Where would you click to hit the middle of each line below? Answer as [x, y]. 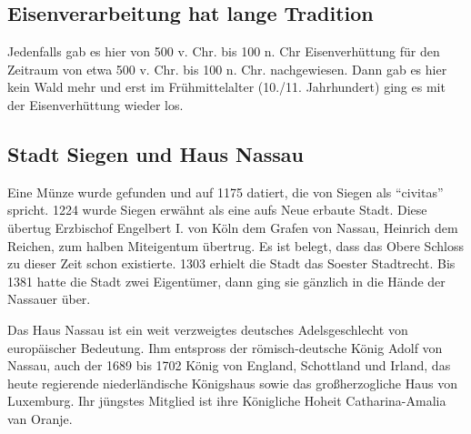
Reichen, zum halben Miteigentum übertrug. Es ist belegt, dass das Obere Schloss [235, 245]
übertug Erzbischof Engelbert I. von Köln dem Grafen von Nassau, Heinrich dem [233, 227]
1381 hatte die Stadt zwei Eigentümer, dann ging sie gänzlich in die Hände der [226, 281]
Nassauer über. [49, 299]
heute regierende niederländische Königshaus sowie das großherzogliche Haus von [232, 383]
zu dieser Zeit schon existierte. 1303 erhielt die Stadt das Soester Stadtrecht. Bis [231, 263]
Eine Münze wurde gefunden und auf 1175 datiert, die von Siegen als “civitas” [225, 192]
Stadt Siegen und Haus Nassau [155, 153]
